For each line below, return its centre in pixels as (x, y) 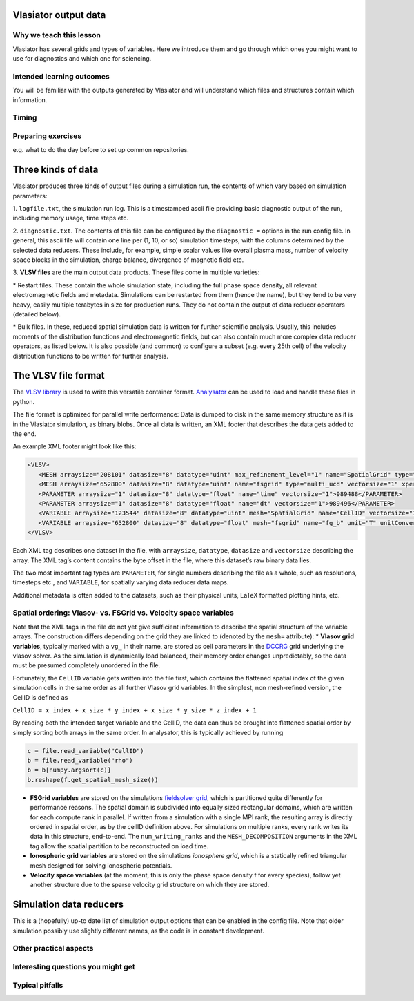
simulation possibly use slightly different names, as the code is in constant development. (139, 931)
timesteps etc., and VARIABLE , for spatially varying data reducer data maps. (121, 582)
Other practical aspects (53, 948)
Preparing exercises (47, 136)
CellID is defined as (40, 697)
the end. (24, 434)
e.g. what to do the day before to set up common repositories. (101, 150)
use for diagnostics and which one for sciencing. (82, 59)
